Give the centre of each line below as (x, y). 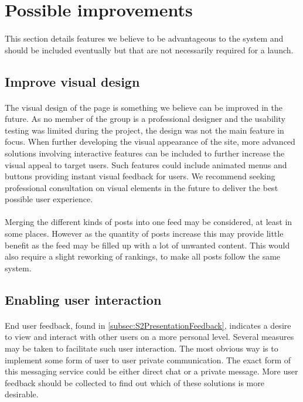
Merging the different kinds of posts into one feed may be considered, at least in (149, 222)
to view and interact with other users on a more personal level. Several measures (149, 337)
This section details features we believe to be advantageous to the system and (144, 38)
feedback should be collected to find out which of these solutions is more (135, 382)
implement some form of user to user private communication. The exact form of (148, 360)
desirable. (22, 394)
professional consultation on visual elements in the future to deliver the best (142, 187)
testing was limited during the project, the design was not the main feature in (144, 130)
